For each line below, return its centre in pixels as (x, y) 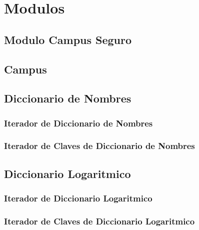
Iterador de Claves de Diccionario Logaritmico (99, 221)
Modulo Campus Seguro (68, 39)
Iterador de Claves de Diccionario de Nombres (99, 146)
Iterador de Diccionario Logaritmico (78, 198)
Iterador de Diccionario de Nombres (78, 123)
